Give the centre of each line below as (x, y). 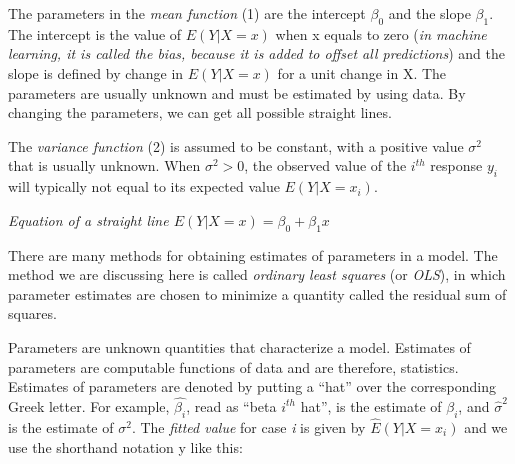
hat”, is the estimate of (371, 405)
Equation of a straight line (88, 219)
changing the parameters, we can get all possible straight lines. (200, 112)
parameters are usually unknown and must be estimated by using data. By (237, 92)
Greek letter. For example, (89, 405)
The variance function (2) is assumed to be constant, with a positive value (236, 145)
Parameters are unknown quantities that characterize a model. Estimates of (239, 346)
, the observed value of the (325, 165)
